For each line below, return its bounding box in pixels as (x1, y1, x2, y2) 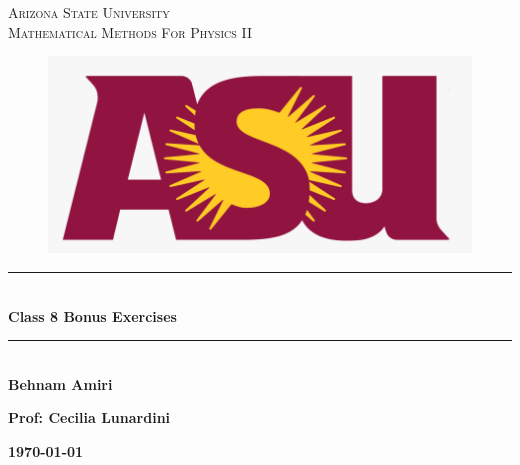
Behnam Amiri (8, 373, 113, 394)
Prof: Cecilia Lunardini (8, 407, 171, 428)
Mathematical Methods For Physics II (8, 21, 252, 42)
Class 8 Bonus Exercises (8, 305, 177, 326)
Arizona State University (8, 2, 170, 22)
